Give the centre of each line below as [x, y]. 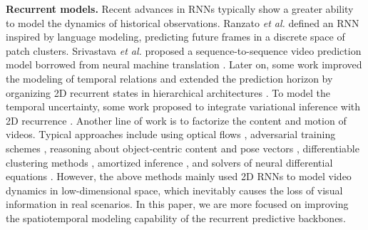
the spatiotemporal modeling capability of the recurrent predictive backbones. [176, 218]
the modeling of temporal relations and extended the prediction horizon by [169, 78]
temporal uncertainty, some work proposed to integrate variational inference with [183, 106]
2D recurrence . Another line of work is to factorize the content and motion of [176, 120]
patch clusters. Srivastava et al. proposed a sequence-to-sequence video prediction [184, 50]
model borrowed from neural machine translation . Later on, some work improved [184, 64]
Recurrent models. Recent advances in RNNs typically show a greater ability [180, 9]
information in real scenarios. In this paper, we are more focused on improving [177, 204]
